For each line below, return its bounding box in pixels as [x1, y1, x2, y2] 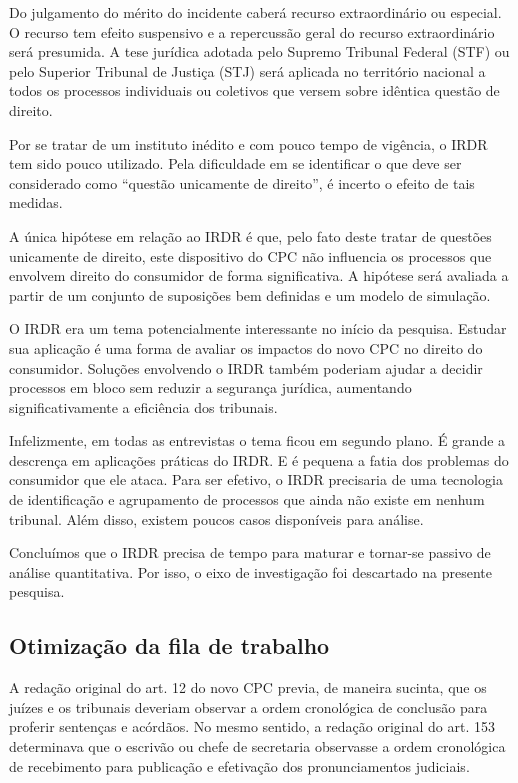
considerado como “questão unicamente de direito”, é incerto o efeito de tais [9, 172, 475, 193]
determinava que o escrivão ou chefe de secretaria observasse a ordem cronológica [9, 736, 506, 757]
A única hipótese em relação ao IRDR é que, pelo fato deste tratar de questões [9, 225, 492, 246]
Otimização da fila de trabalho [9, 630, 330, 661]
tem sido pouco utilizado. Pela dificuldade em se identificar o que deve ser [9, 153, 462, 174]
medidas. [9, 192, 63, 213]
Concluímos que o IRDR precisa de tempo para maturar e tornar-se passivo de [9, 542, 491, 563]
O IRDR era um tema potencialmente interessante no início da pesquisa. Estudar [9, 318, 507, 339]
